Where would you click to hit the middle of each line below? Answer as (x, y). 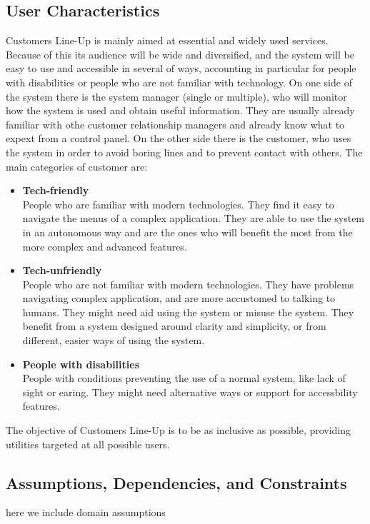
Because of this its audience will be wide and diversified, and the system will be (180, 54)
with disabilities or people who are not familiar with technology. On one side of (179, 82)
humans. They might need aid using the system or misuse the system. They (188, 312)
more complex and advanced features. (105, 246)
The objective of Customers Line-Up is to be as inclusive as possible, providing (179, 430)
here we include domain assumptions (86, 512)
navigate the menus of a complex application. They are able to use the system (194, 218)
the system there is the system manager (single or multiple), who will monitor (176, 96)
